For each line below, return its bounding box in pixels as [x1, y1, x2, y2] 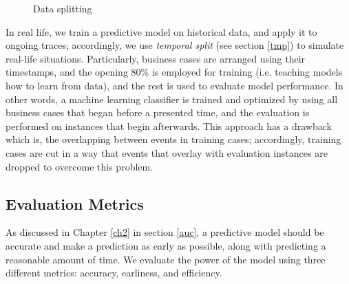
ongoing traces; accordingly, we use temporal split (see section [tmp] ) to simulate [6, 38, 344, 52]
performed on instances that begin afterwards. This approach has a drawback [6, 118, 332, 133]
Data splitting [33, 1, 92, 15]
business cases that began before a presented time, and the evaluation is [6, 105, 310, 120]
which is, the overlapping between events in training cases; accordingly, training [6, 132, 341, 146]
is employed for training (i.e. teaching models [151, 65, 343, 79]
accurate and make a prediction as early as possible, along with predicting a [6, 238, 326, 252]
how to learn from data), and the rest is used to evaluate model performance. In [6, 78, 343, 92]
